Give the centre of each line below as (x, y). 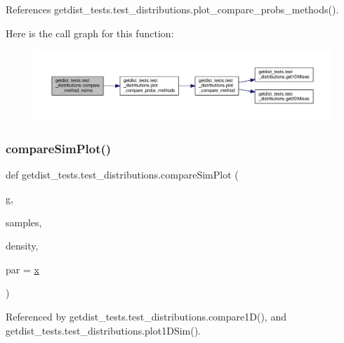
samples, (24, 222)
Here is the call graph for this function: (90, 33)
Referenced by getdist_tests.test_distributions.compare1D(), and (146, 316)
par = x (22, 269)
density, (22, 246)
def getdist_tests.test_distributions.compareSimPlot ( (122, 175)
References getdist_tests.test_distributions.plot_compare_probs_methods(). (172, 9)
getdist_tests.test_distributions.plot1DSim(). (104, 330)
